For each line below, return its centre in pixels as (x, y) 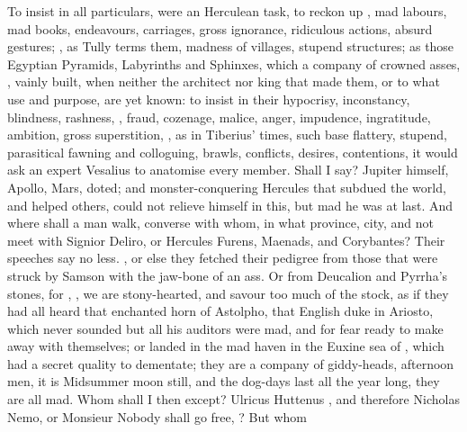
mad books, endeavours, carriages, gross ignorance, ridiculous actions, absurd (220, 28)
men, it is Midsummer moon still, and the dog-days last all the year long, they (224, 381)
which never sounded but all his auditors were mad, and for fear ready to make (225, 328)
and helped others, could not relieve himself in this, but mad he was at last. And (230, 205)
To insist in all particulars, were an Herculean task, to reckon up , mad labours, (227, 11)
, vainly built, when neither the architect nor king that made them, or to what (224, 81)
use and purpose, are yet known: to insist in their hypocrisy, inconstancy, (209, 99)
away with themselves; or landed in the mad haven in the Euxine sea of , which (226, 346)
